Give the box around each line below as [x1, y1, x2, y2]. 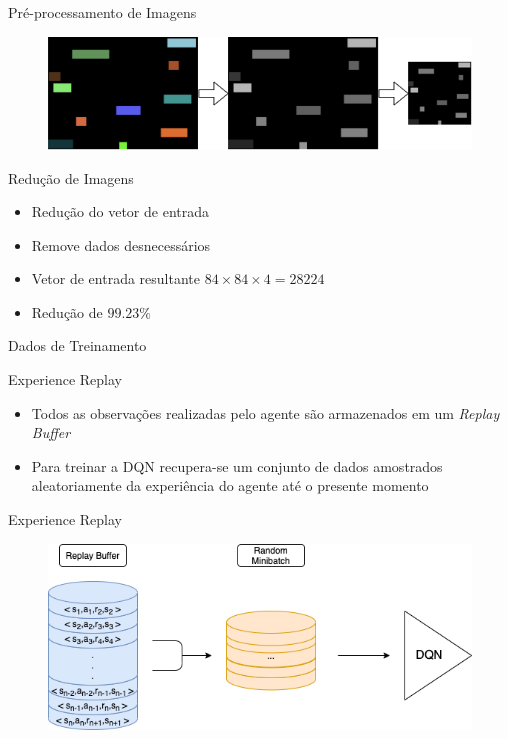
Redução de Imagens [8, 167, 134, 188]
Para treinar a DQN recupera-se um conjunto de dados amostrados [31, 455, 443, 476]
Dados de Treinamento [8, 335, 147, 356]
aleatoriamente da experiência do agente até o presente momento [31, 475, 429, 496]
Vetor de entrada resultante [31, 268, 200, 289]
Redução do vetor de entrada [31, 201, 210, 222]
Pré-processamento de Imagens [8, 2, 197, 22]
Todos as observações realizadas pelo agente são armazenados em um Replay [31, 402, 500, 423]
